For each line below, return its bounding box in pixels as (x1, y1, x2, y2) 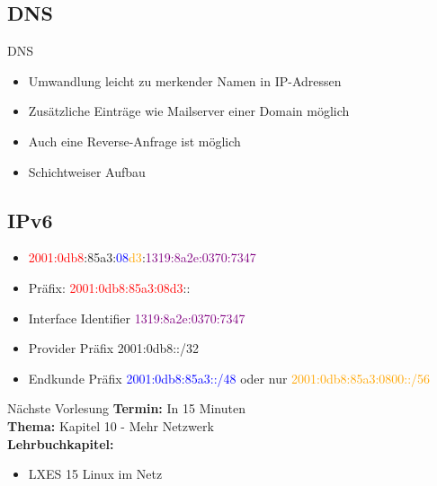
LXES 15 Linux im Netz (28, 464, 163, 483)
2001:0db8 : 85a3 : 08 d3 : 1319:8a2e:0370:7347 (28, 248, 256, 267)
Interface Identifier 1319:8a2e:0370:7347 (28, 308, 245, 327)
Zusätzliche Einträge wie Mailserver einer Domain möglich (28, 102, 350, 120)
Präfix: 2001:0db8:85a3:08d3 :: (28, 278, 191, 296)
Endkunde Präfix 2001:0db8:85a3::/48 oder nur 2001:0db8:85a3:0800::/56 (28, 368, 431, 387)
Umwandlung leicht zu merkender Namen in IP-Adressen (28, 71, 342, 90)
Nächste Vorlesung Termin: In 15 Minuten (7, 399, 245, 418)
